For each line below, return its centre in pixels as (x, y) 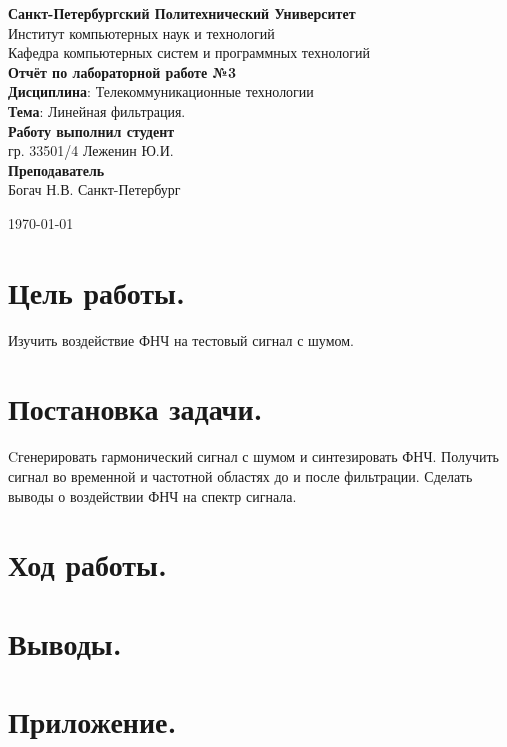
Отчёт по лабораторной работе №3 (122, 71)
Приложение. (92, 721)
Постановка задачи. (135, 408)
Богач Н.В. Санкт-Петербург (94, 189)
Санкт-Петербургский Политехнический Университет (182, 13)
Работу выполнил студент (91, 130)
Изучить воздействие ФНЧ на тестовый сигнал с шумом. (181, 339)
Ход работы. (87, 564)
